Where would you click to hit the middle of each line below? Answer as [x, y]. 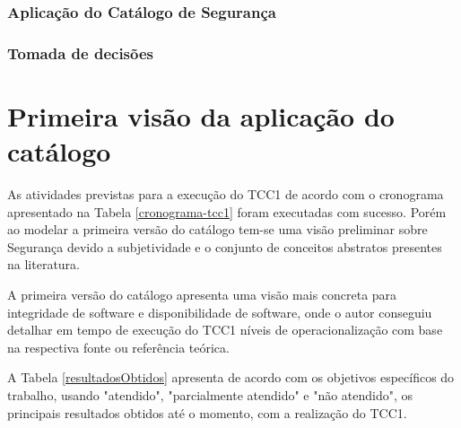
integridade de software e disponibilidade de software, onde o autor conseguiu [220, 312]
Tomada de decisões [81, 52]
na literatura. [43, 264]
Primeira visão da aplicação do [201, 115]
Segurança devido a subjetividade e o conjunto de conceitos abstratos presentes [225, 246]
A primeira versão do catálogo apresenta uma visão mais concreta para [202, 294]
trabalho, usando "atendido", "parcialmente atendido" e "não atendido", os [210, 394]
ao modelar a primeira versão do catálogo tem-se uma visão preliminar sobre [217, 229]
